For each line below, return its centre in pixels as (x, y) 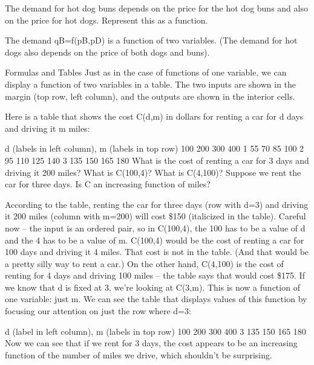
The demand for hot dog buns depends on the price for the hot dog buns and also (156, 8)
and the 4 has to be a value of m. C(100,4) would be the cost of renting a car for (155, 240)
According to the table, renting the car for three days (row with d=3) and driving (157, 204)
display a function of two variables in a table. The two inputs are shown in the (151, 84)
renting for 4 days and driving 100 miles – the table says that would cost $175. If (155, 275)
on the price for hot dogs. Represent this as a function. (106, 20)
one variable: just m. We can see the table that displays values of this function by (156, 299)
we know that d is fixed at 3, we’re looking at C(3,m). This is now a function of (152, 287)
